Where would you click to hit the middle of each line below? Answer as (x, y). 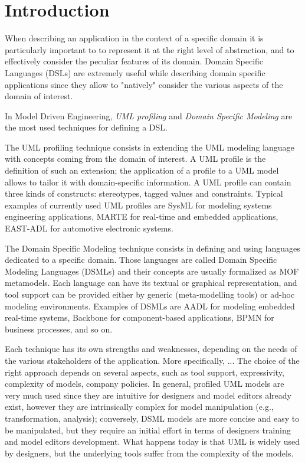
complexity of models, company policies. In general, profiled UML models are (145, 384)
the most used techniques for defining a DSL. (86, 127)
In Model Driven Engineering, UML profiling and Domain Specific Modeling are (149, 115)
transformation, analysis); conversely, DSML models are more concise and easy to (152, 418)
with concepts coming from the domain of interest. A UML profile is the (135, 159)
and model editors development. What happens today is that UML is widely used (152, 441)
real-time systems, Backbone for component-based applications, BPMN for (140, 317)
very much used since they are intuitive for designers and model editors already (148, 395)
